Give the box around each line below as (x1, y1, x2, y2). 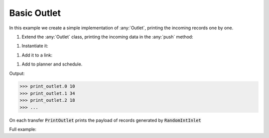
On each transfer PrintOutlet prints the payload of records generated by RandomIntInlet (9, 117, 202, 123)
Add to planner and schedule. (21, 61, 83, 67)
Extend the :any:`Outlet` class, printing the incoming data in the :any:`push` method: (21, 34, 194, 40)
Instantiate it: (21, 43, 48, 49)
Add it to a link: (21, 52, 52, 58)
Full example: (9, 127, 37, 133)
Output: (9, 70, 25, 76)
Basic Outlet (9, 7, 61, 18)
